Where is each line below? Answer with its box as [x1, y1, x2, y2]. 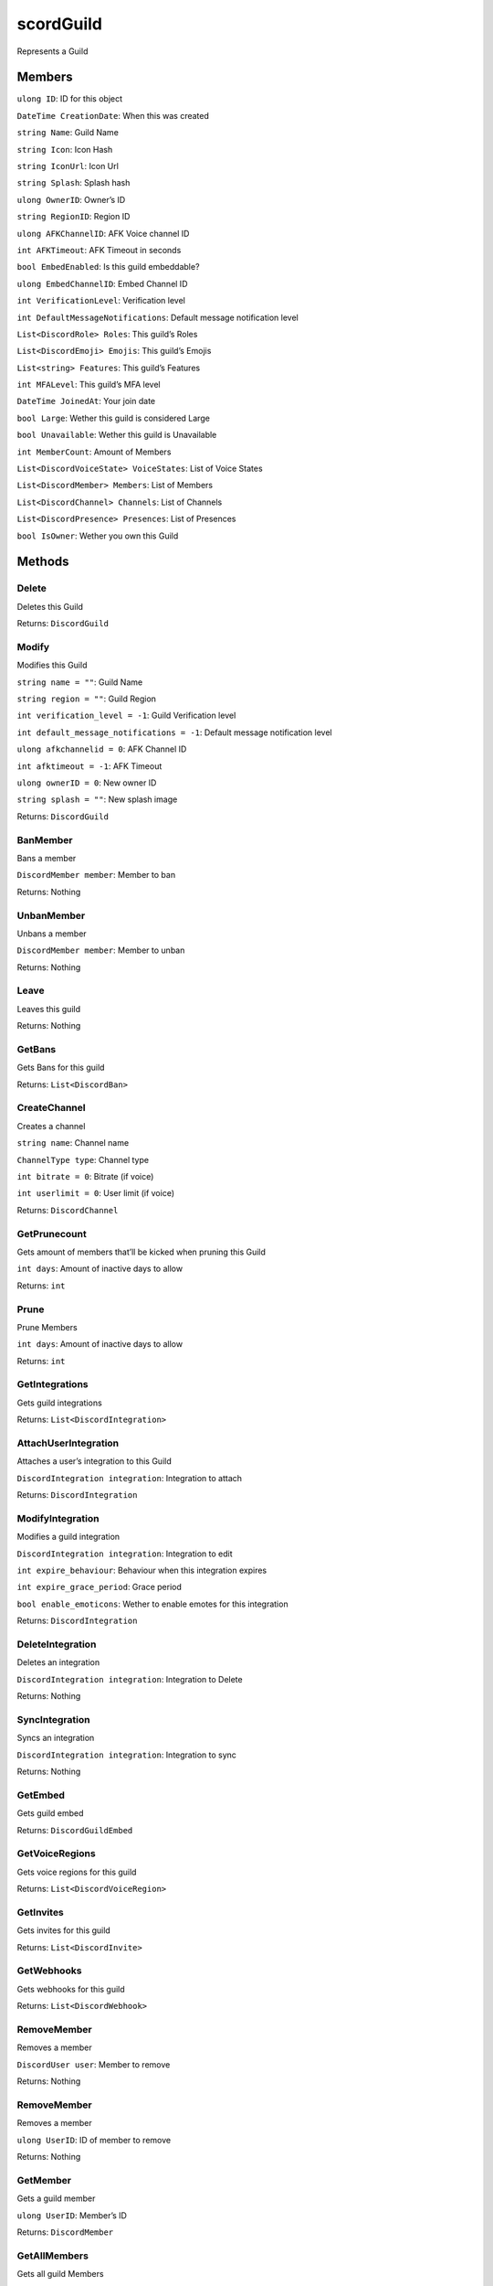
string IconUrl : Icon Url [16, 161, 119, 172]
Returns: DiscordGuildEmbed [16, 1824, 133, 1835]
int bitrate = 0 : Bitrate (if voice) [16, 1171, 154, 1182]
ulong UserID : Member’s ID [16, 2209, 128, 2221]
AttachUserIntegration [16, 1437, 120, 1449]
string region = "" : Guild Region [16, 693, 157, 704]
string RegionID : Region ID [16, 211, 131, 222]
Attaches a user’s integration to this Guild [16, 1456, 173, 1467]
